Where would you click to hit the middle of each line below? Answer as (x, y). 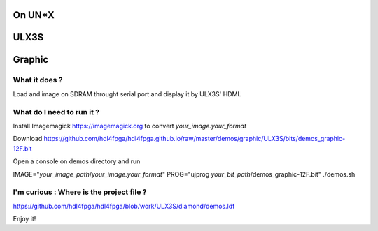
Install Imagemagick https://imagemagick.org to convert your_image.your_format (130, 126)
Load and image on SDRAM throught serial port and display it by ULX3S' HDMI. (127, 94)
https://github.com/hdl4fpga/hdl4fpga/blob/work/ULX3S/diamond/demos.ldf (124, 206)
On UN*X (34, 15)
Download (28, 139)
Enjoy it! (24, 219)
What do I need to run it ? (56, 112)
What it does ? (38, 80)
